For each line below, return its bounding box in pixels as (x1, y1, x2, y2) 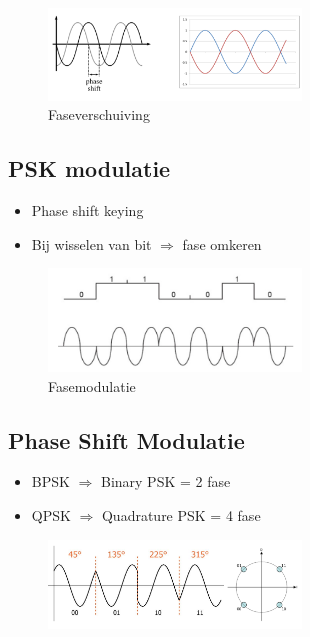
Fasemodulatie (48, 375, 136, 396)
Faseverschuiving (48, 104, 150, 125)
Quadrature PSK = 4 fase (101, 504, 261, 525)
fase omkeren (182, 233, 262, 254)
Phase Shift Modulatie (8, 424, 245, 455)
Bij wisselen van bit (31, 233, 152, 254)
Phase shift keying (31, 200, 144, 221)
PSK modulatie (8, 153, 171, 184)
